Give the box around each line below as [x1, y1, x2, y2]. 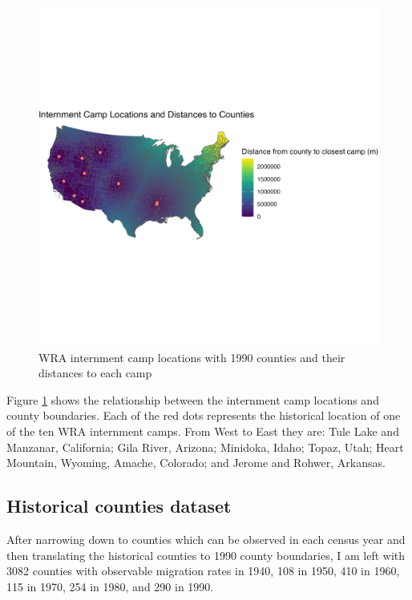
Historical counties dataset [6, 493, 232, 518]
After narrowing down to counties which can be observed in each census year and [6, 530, 406, 547]
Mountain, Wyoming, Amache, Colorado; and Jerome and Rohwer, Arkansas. [6, 454, 386, 471]
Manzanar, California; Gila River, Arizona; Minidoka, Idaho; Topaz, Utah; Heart [6, 438, 404, 455]
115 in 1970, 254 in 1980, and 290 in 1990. [6, 578, 214, 594]
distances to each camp [38, 364, 152, 381]
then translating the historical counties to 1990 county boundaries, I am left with [6, 546, 406, 563]
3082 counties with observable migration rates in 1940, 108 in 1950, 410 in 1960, [6, 562, 400, 579]
